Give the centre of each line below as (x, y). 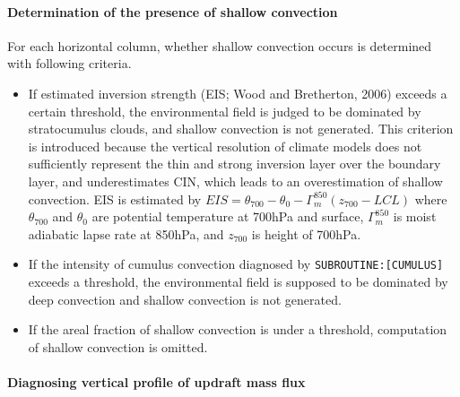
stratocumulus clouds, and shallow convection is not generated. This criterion (241, 129)
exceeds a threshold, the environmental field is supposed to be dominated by (238, 281)
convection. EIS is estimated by (115, 198)
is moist (415, 216)
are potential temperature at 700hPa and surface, (228, 216)
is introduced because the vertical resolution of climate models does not (225, 146)
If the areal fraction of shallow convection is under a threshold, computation (238, 329)
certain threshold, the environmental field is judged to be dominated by (225, 111)
